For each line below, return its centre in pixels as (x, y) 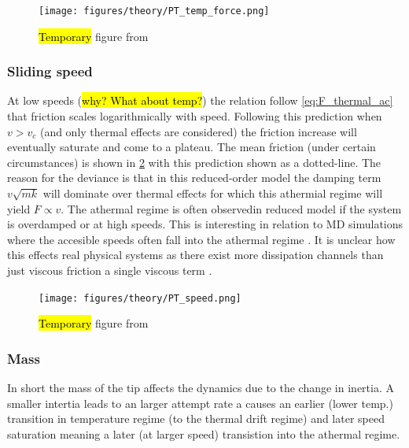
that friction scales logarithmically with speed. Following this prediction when (195, 116)
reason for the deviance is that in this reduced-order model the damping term (194, 178)
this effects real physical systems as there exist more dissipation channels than (195, 255)
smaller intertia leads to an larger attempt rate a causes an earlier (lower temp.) (200, 403)
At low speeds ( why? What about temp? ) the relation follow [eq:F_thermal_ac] (200, 100)
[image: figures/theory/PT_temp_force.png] (154, 11)
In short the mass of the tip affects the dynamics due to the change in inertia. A (201, 388)
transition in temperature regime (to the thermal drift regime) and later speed (196, 418)
